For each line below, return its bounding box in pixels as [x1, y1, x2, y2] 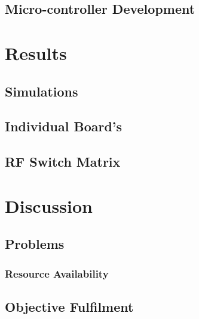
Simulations [5, 82, 78, 100]
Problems [5, 234, 65, 253]
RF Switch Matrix [5, 152, 121, 171]
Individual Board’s [5, 117, 123, 136]
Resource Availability [5, 266, 109, 281]
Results [5, 40, 67, 65]
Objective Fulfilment [5, 297, 134, 315]
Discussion [5, 193, 93, 218]
